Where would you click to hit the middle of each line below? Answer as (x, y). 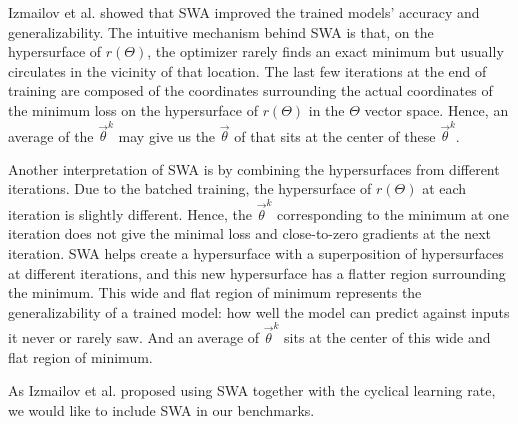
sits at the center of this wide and (387, 337)
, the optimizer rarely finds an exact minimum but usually (325, 51)
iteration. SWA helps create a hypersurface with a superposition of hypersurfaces (256, 252)
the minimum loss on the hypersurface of (133, 109)
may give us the (167, 135)
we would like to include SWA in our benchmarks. (161, 409)
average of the (51, 135)
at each (444, 188)
